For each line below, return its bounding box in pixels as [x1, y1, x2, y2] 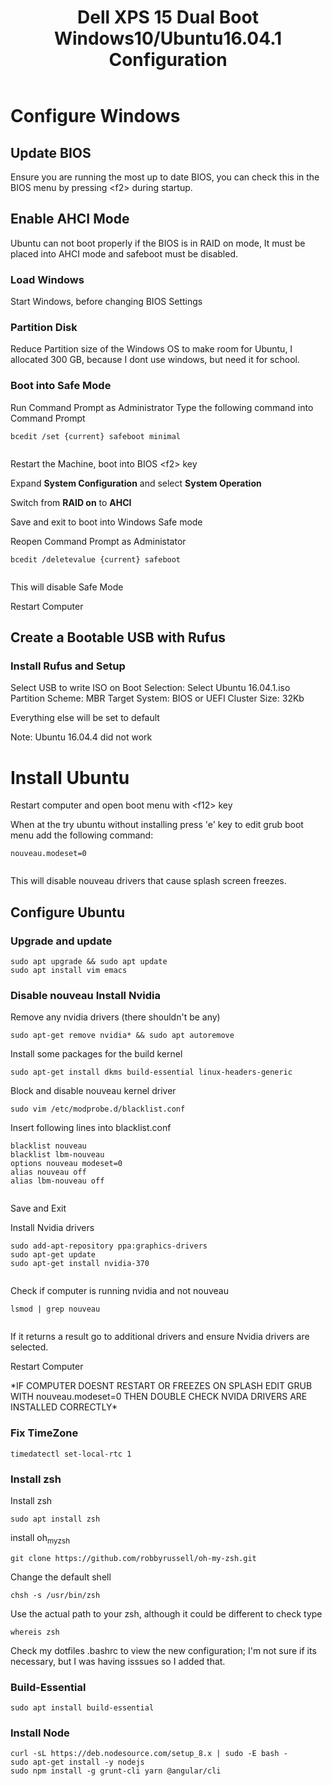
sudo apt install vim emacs [10, 966, 128, 976]
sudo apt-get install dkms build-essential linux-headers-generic [10, 1067, 293, 1078]
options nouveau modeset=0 [10, 1159, 123, 1169]
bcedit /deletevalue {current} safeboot [10, 554, 182, 565]
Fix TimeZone [10, 1426, 79, 1440]
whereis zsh [10, 1627, 60, 1637]
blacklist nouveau [10, 1141, 87, 1151]
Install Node [10, 1726, 70, 1740]
